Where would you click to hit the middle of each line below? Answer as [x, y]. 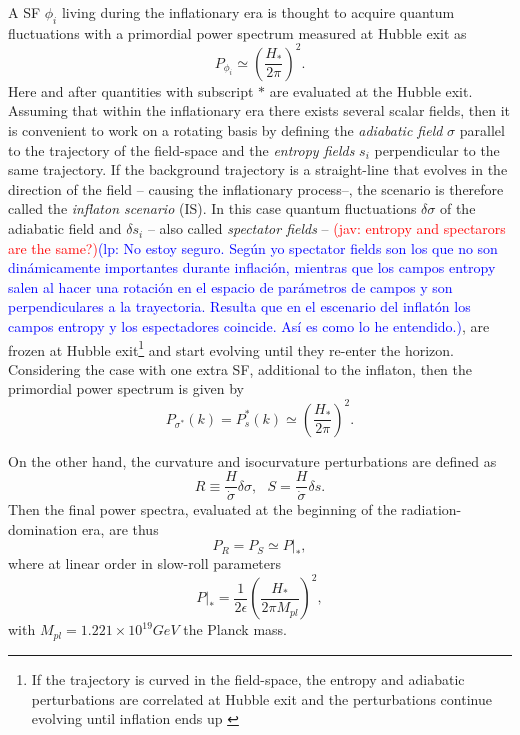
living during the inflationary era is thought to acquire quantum [258, 12]
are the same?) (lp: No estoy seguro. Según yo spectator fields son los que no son [253, 247]
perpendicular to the [437, 149]
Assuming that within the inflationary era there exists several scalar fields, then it [259, 110]
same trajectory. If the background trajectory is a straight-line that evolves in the [258, 169]
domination [43, 528]
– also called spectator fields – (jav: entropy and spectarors [326, 228]
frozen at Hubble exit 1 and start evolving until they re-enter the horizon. [231, 348]
